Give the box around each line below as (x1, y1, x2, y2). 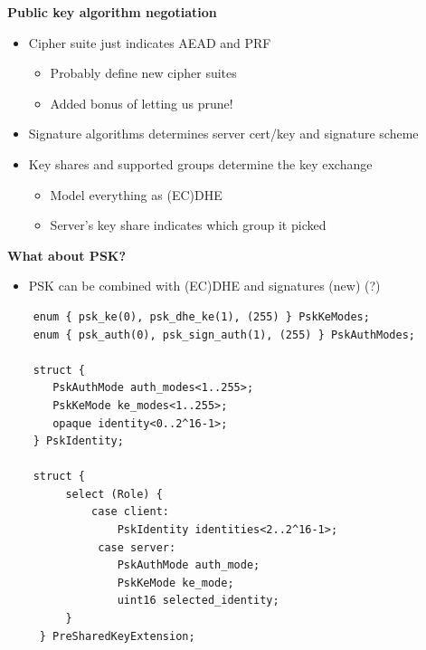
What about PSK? (7, 245, 127, 264)
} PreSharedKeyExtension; (39, 629, 195, 643)
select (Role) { (65, 487, 163, 501)
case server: (98, 540, 176, 554)
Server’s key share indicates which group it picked (50, 215, 327, 234)
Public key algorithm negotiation (7, 3, 217, 21)
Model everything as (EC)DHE (50, 185, 222, 204)
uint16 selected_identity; (117, 594, 279, 607)
